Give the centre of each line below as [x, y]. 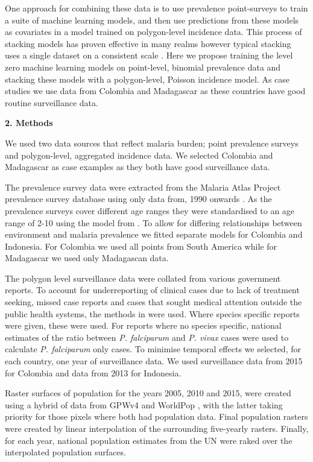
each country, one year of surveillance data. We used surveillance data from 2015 [154, 361]
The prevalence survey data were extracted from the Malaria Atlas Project [143, 187]
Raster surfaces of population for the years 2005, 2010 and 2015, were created [148, 393]
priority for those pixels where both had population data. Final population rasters [156, 416]
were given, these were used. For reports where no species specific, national [143, 325]
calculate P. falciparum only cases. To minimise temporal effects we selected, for [153, 349]
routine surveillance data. [52, 102]
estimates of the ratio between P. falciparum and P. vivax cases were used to [147, 337]
